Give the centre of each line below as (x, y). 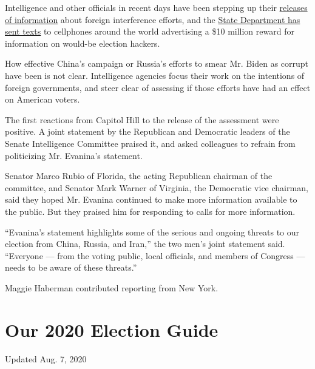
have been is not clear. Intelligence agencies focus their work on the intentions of (155, 75)
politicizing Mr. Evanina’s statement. (74, 155)
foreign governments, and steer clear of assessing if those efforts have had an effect (158, 87)
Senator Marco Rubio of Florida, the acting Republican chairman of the (139, 176)
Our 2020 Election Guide (112, 329)
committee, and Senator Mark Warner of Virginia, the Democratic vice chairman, (157, 187)
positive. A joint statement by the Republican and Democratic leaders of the (147, 131)
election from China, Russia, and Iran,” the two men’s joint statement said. (145, 244)
